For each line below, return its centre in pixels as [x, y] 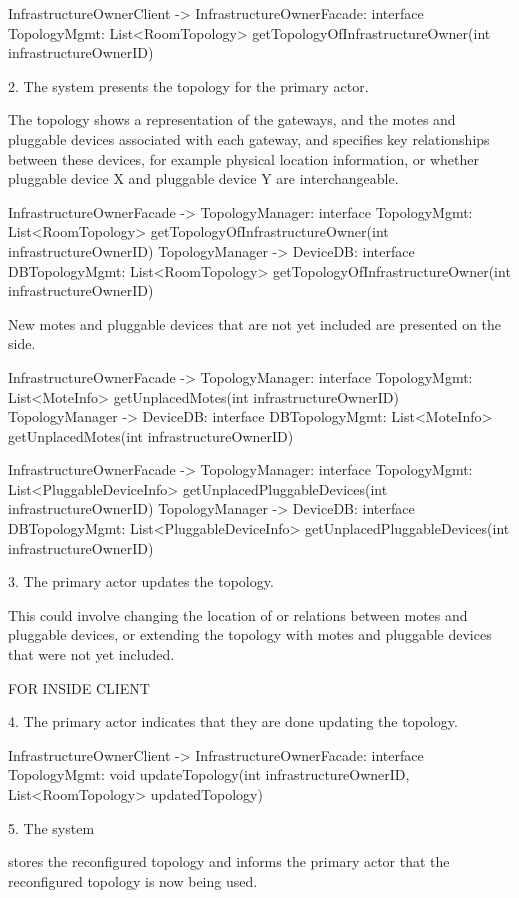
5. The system [51, 827]
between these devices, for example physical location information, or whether [243, 158]
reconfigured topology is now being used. [133, 880]
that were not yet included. [91, 654]
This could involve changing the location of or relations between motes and [238, 614]
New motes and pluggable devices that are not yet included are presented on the [255, 323]
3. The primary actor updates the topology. [141, 581]
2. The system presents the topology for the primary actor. [188, 85]
